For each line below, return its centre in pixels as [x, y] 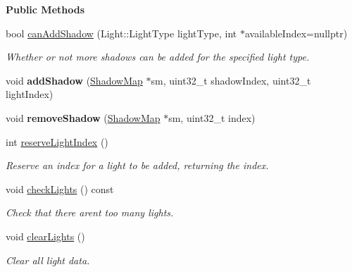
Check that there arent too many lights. [90, 212]
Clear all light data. [48, 260]
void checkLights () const [60, 188]
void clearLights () [45, 236]
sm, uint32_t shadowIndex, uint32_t [231, 80]
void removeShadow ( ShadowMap [83, 117]
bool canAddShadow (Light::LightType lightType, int [121, 33]
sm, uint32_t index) [212, 117]
